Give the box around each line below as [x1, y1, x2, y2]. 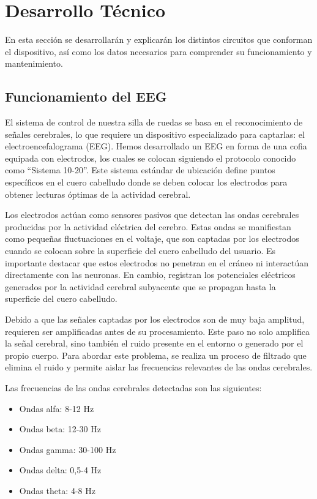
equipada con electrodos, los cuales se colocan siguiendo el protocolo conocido [5, 151, 296, 164]
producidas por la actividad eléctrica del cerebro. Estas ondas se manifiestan [5, 220, 291, 233]
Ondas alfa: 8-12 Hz [19, 402, 94, 415]
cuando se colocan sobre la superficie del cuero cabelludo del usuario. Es [5, 244, 276, 257]
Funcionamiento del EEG [5, 87, 167, 106]
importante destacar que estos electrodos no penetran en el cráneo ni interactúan [5, 256, 308, 269]
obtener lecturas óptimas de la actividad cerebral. [5, 187, 191, 200]
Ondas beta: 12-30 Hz [19, 422, 101, 435]
